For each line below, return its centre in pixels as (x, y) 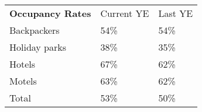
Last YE (176, 13)
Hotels (23, 64)
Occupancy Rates (50, 13)
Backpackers (35, 30)
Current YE (125, 13)
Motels (23, 81)
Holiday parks (38, 47)
